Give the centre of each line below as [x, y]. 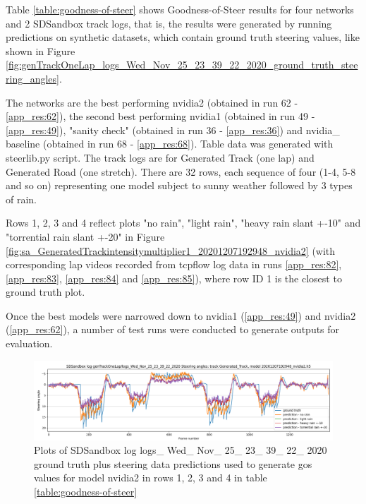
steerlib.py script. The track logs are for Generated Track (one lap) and [160, 157]
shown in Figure [41, 50]
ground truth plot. [45, 292]
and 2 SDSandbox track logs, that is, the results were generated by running [169, 23]
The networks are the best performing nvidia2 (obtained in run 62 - [152, 102]
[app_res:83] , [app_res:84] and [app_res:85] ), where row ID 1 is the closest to [174, 278]
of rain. [22, 199]
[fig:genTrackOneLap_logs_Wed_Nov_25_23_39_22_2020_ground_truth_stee [182, 65]
